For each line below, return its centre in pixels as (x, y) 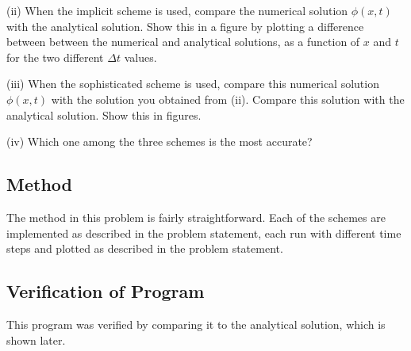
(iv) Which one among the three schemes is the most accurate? (159, 141)
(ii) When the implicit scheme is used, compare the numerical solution (177, 10)
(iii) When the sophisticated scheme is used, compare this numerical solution (193, 84)
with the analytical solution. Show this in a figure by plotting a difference (185, 26)
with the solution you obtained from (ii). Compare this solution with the (228, 99)
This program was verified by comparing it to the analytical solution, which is (196, 324)
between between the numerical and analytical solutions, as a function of (183, 42)
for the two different (55, 57)
